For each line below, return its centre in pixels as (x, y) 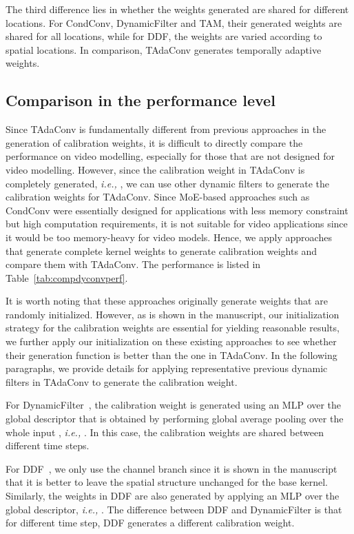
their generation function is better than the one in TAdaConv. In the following (171, 355)
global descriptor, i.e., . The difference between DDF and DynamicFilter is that (174, 509)
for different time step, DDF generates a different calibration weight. (150, 523)
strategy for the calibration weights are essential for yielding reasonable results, (173, 328)
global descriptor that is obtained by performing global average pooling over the (175, 419)
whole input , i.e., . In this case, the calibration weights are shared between (165, 432)
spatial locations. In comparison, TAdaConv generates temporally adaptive (164, 49)
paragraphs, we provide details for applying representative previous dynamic (167, 368)
